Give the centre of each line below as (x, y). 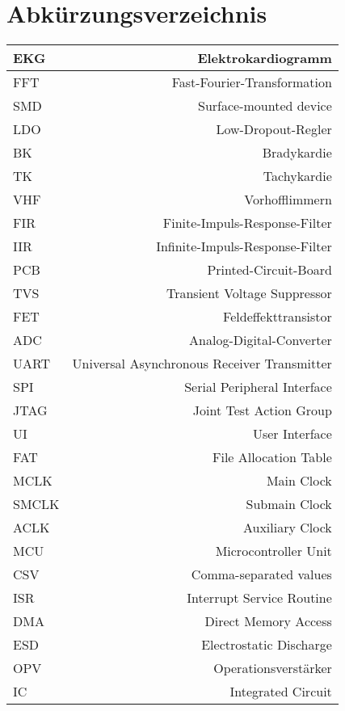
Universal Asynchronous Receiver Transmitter (202, 364)
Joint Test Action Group (262, 410)
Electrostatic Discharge (267, 645)
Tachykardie (297, 176)
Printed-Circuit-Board (269, 270)
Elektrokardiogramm (265, 58)
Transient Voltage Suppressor (249, 293)
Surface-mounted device (265, 106)
